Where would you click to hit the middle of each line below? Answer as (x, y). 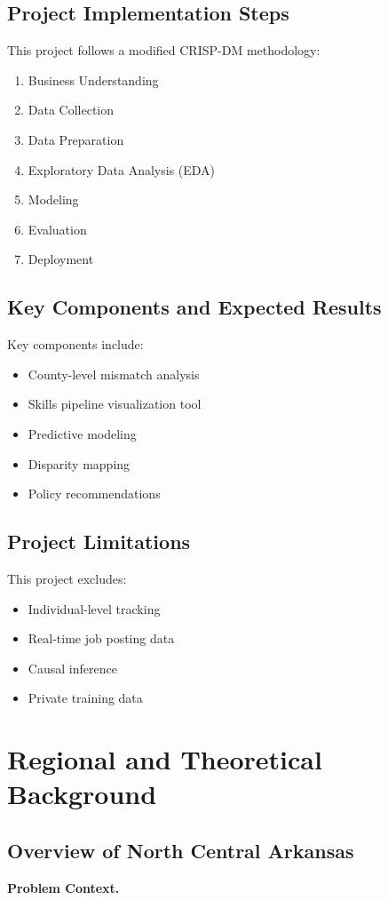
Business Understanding (93, 80)
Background (82, 794)
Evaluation (57, 229)
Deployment (61, 259)
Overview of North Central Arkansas (181, 850)
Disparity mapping (79, 463)
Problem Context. (63, 887)
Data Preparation (76, 139)
